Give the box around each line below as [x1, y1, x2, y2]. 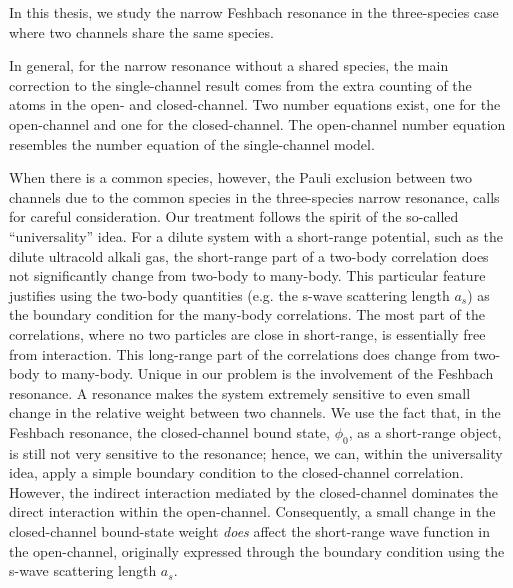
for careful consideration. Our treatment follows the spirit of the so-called [9, 206, 459, 227]
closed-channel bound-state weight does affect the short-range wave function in [9, 521, 491, 542]
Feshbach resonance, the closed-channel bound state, [9, 421, 330, 442]
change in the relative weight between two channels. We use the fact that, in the [9, 402, 501, 423]
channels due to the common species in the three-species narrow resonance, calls [9, 186, 500, 207]
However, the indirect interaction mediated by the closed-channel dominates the [9, 481, 499, 502]
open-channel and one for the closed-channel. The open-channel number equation [9, 113, 506, 134]
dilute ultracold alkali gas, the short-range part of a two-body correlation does [9, 245, 489, 266]
